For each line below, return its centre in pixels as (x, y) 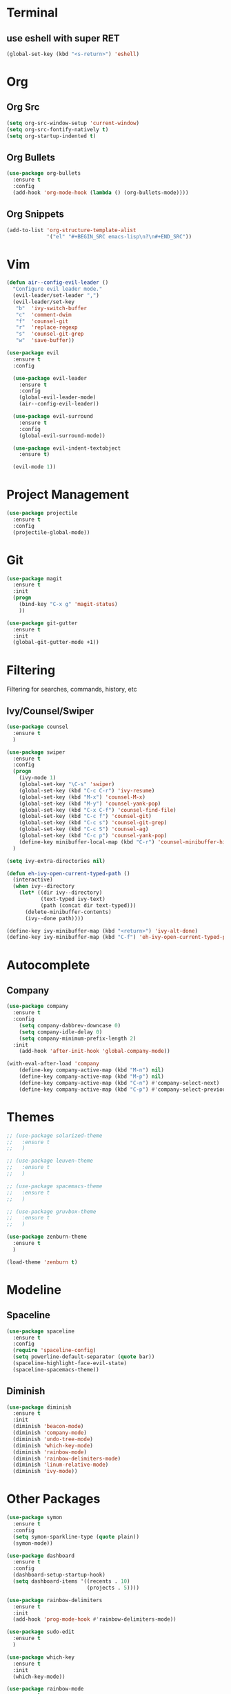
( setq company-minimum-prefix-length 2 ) (78, 1038)
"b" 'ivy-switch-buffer (51, 308)
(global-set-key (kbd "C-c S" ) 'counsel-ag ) (84, 829)
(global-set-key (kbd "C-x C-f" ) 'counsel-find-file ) (98, 810)
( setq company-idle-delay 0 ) (61, 1032)
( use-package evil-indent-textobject (67, 448)
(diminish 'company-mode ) (50, 1433)
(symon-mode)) (33, 1543)
